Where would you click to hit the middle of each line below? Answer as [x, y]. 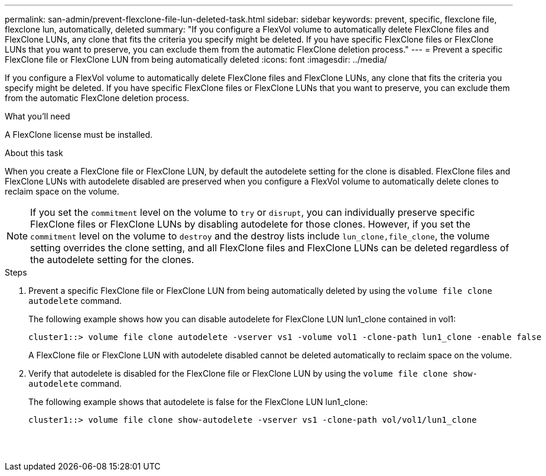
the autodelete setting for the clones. [112, 260]
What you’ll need [38, 116]
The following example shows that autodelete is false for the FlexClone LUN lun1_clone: [198, 402]
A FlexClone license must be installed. [79, 135]
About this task [34, 153]
